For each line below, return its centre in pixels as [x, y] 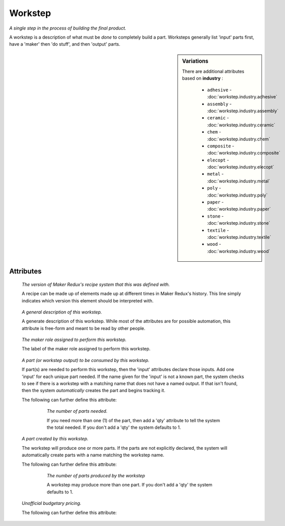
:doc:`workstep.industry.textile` [239, 237]
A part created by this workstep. [55, 439]
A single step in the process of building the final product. [68, 28]
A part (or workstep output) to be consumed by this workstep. [85, 360]
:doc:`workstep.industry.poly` [237, 195]
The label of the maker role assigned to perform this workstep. [86, 349]
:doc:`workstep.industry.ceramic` [241, 125]
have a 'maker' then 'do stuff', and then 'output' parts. [65, 44]
